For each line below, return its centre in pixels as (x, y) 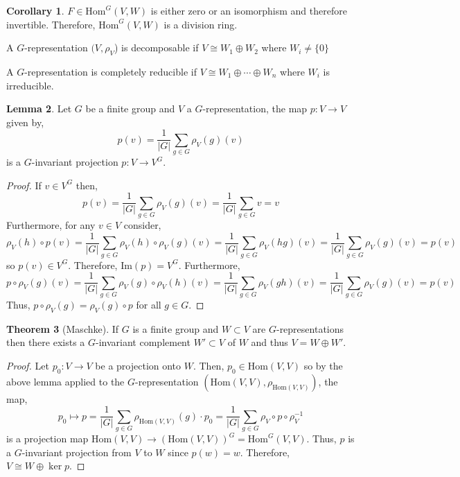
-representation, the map (255, 109)
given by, (25, 122)
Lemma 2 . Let (39, 109)
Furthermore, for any (51, 225)
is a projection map (47, 439)
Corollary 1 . (35, 10)
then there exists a (46, 342)
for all (149, 304)
